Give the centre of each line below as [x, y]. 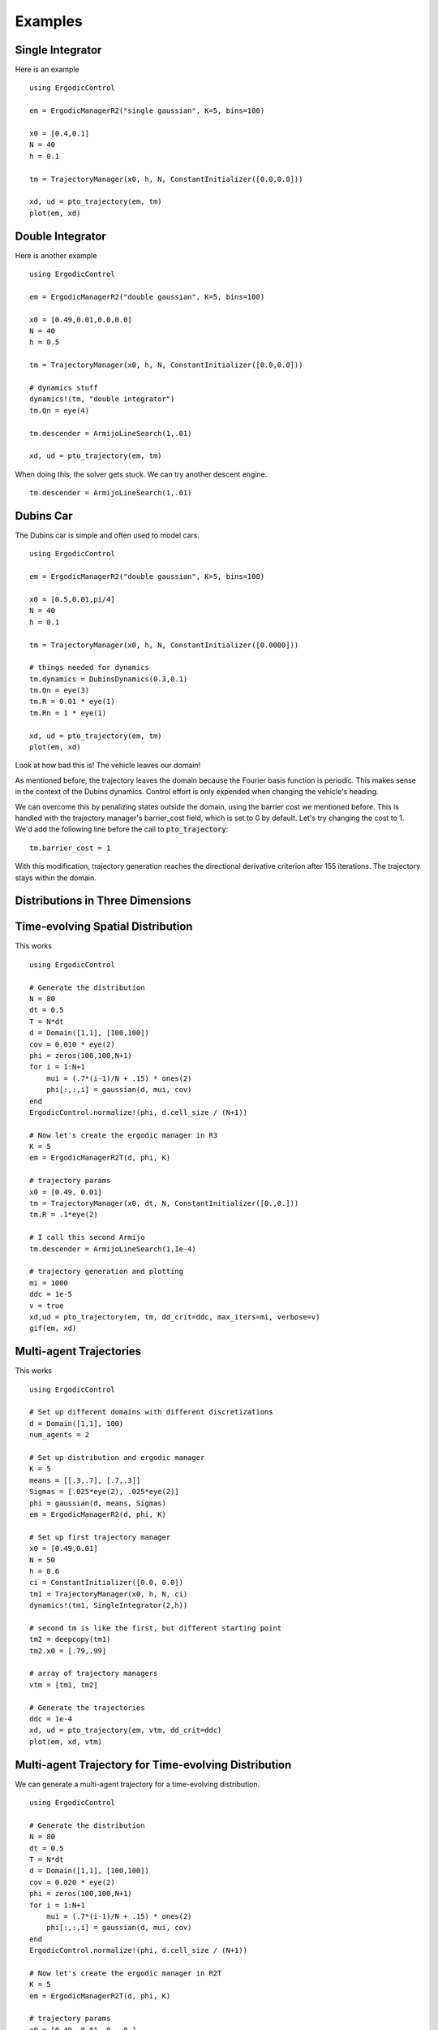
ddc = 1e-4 [51, 1719]
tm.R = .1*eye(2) [64, 1215]
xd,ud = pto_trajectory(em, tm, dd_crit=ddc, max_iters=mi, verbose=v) [175, 1317]
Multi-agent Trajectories [78, 1352]
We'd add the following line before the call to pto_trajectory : [122, 829]
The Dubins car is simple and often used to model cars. [107, 535]
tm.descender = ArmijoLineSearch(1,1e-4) [113, 1249]
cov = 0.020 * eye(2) [72, 1882]
